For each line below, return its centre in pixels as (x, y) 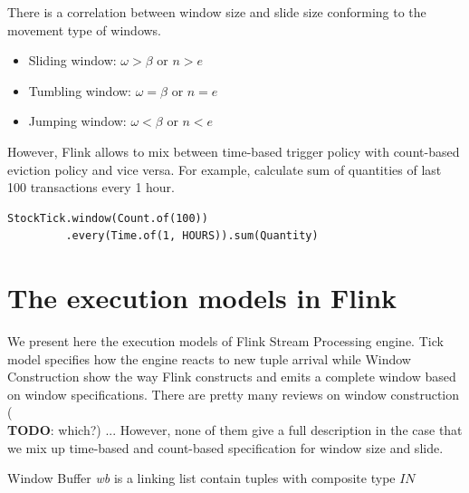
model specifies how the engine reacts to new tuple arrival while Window (209, 358)
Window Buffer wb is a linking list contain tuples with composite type (201, 478)
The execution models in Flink (202, 298)
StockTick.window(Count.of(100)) (108, 218)
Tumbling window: (80, 90)
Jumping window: (77, 121)
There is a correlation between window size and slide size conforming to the (217, 12)
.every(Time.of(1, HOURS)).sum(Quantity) (192, 236)
